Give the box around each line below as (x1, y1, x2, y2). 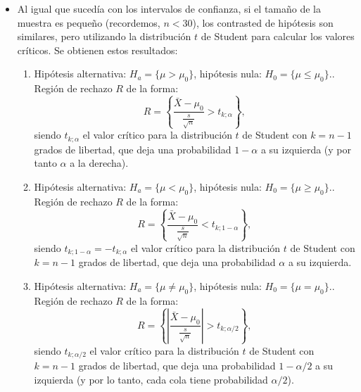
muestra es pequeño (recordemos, (17, 15, 160, 30)
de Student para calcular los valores (201, 29, 355, 44)
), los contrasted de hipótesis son (192, 15, 334, 30)
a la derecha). (70, 156, 129, 170)
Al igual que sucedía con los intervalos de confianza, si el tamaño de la (17, 1, 321, 15)
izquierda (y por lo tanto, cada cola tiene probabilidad (34, 372, 268, 386)
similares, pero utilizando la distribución (17, 29, 191, 44)
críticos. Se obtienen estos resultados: (17, 42, 178, 57)
